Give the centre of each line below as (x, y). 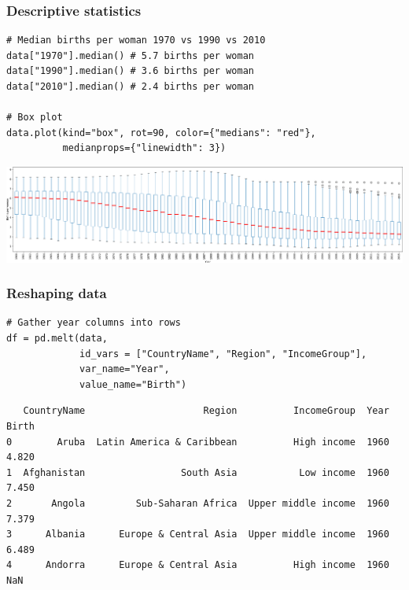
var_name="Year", (125, 369)
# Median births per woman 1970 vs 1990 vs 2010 (136, 41)
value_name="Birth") (133, 384)
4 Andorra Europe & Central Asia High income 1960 (198, 565)
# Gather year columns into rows (94, 323)
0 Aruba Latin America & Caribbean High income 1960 (198, 442)
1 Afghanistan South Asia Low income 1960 (198, 472)
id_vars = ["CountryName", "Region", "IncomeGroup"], (223, 354)
